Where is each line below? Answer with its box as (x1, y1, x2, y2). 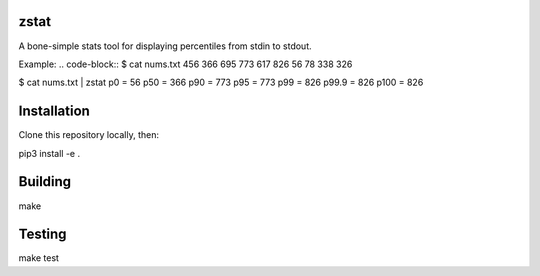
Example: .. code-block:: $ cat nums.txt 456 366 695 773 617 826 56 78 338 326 (18, 58, 353, 70)
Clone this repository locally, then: (18, 129, 160, 141)
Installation (18, 103, 90, 120)
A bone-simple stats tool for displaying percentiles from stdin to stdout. (18, 40, 312, 52)
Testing (18, 226, 67, 243)
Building (18, 173, 72, 190)
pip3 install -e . (18, 147, 80, 159)
